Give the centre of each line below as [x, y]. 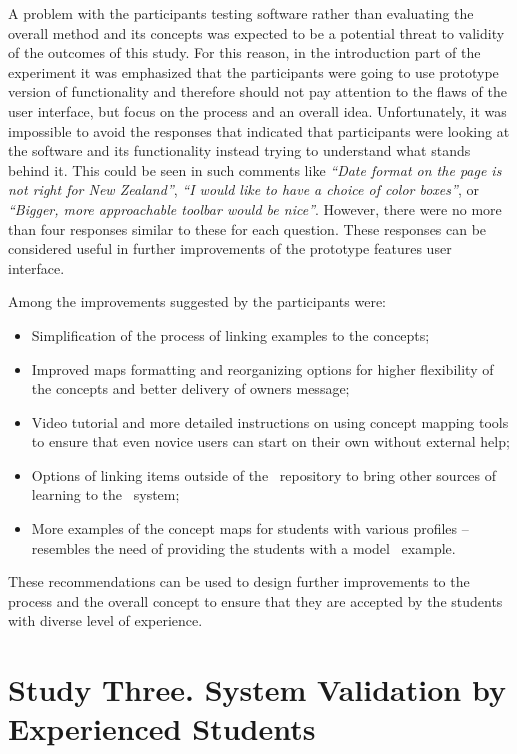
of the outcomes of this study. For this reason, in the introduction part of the [244, 52]
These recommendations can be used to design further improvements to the [239, 581]
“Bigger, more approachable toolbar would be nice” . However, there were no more [255, 208]
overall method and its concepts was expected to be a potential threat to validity [256, 32]
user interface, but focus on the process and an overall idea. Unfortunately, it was [257, 110]
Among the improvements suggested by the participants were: [197, 301]
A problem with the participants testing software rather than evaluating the [241, 13]
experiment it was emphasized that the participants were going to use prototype [253, 71]
